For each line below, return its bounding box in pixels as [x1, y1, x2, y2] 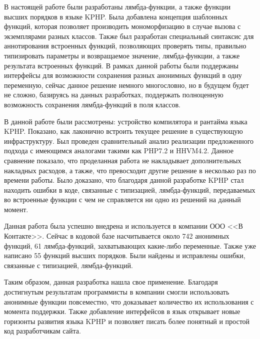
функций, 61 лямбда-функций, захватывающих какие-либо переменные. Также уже [4, 240, 256, 251]
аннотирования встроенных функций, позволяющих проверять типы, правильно [4, 40, 246, 51]
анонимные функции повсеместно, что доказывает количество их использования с [4, 296, 254, 307]
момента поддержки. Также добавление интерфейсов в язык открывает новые [4, 306, 240, 317]
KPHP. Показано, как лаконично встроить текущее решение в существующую [4, 126, 243, 136]
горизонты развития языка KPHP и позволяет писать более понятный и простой [4, 316, 250, 326]
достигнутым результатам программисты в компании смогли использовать [4, 287, 229, 297]
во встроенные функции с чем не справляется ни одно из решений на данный [4, 194, 241, 205]
